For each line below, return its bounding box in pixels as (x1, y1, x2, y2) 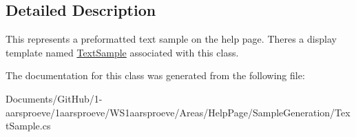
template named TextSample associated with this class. (6, 45, 239, 59)
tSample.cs (6, 118, 51, 133)
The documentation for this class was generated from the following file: (6, 68, 305, 83)
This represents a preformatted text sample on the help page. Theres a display (6, 32, 337, 46)
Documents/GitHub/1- (6, 91, 103, 105)
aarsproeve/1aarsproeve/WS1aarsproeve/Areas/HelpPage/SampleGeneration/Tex (6, 105, 350, 119)
